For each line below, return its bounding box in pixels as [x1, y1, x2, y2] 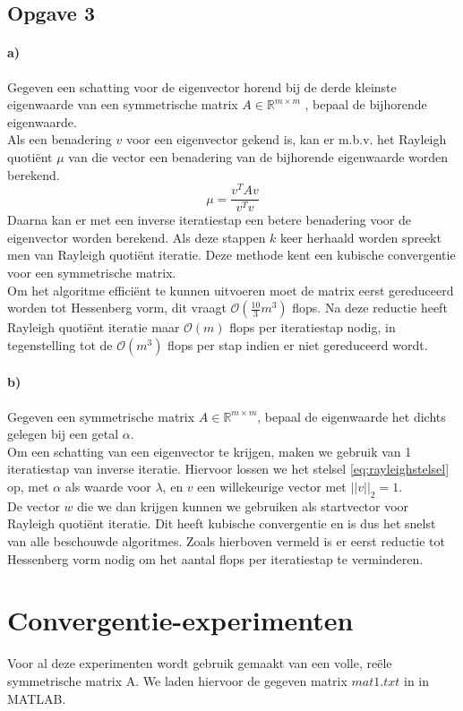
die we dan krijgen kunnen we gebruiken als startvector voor [77, 496, 409, 515]
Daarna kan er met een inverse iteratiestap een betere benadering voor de [7, 210, 411, 229]
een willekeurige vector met [197, 477, 347, 496]
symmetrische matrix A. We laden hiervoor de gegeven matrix [7, 671, 347, 690]
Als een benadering [7, 130, 112, 149]
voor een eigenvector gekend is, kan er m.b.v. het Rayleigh [125, 130, 447, 149]
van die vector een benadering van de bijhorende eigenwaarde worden [68, 147, 449, 166]
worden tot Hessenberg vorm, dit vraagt [7, 298, 227, 317]
